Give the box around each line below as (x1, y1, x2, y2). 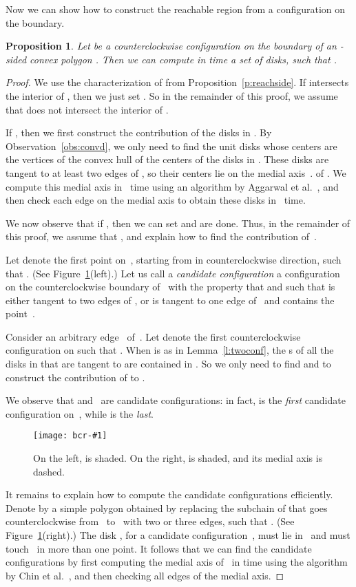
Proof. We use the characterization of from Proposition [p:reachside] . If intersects (6, 75, 349, 89)
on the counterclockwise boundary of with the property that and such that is (6, 279, 335, 294)
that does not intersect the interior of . (6, 102, 169, 116)
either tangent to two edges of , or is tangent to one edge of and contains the (6, 292, 335, 307)
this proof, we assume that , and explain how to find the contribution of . (6, 229, 317, 244)
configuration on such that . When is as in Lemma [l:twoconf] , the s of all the (6, 343, 334, 357)
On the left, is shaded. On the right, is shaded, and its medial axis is (33, 451, 323, 465)
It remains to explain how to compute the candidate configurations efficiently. (6, 487, 333, 502)
